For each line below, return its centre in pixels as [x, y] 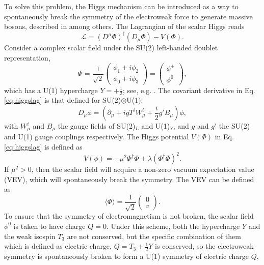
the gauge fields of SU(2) [97, 126]
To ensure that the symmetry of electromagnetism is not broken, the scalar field [129, 216]
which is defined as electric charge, [58, 246]
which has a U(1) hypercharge [51, 90]
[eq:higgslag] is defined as [43, 147]
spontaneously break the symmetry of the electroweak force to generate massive [128, 16]
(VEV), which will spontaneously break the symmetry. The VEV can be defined [129, 179]
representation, [27, 57]
